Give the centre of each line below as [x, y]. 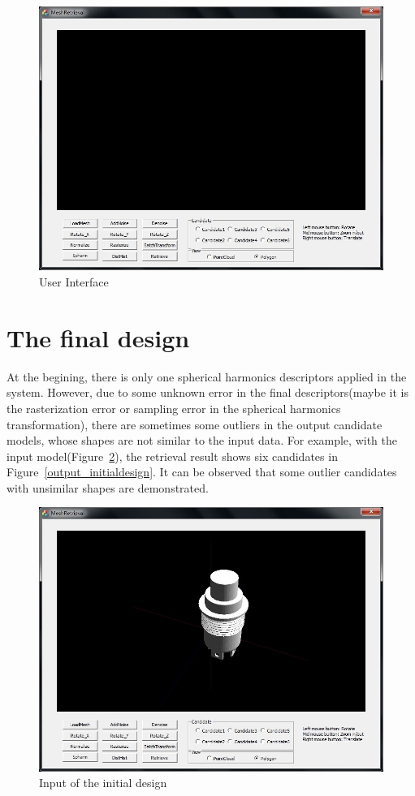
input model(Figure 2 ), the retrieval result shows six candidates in [172, 456]
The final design [98, 337]
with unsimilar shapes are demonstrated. [108, 487]
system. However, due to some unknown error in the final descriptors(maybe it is [207, 392]
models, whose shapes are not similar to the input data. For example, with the [202, 440]
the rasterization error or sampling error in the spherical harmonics [174, 408]
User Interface [74, 282]
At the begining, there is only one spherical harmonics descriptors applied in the [207, 376]
